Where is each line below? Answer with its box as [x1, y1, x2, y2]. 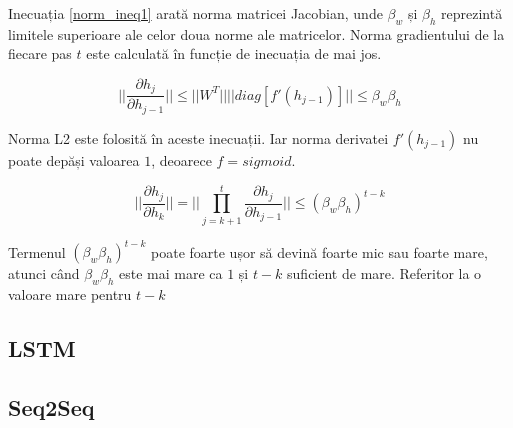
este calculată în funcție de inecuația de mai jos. [86, 43, 382, 64]
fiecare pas [8, 43, 72, 64]
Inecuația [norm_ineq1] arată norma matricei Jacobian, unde [8, 3, 383, 23]
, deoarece [151, 149, 212, 170]
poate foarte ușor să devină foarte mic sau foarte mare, [151, 241, 488, 262]
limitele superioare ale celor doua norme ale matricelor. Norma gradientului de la [8, 23, 505, 44]
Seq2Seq [8, 391, 95, 422]
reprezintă [441, 3, 503, 23]
